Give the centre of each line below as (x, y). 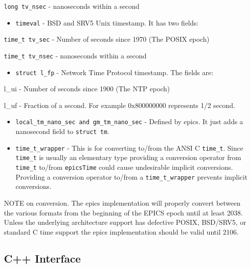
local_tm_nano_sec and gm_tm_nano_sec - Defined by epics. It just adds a (129, 121)
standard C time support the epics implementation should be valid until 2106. (121, 231)
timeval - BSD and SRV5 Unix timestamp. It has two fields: (107, 22)
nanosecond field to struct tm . (62, 131)
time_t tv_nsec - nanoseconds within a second (75, 55)
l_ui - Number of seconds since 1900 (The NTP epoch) (87, 89)
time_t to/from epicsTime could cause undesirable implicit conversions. (124, 167)
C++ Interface (42, 258)
